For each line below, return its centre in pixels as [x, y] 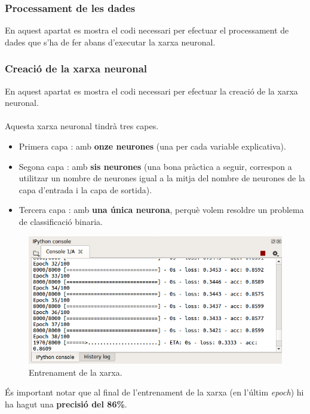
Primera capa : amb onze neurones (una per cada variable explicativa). [152, 146]
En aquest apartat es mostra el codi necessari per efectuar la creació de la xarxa [151, 91]
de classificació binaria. [61, 221]
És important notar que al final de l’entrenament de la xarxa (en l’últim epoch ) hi [154, 392]
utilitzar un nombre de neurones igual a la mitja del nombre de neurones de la [162, 178]
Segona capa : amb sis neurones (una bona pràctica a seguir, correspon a [155, 166]
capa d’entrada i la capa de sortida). [85, 189]
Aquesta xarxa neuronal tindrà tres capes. [82, 126]
